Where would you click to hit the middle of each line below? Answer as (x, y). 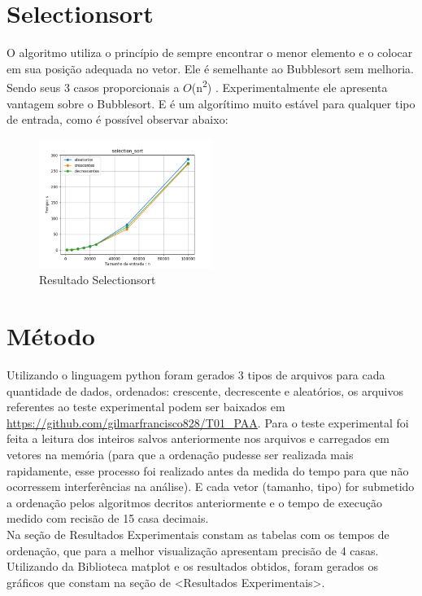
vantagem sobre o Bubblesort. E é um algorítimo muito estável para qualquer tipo (211, 103)
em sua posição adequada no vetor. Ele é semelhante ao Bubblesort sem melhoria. (210, 68)
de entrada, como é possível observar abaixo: (117, 119)
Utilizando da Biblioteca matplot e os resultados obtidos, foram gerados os (192, 566)
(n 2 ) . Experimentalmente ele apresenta (289, 86)
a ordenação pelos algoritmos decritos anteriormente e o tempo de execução (194, 502)
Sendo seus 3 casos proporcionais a (93, 87)
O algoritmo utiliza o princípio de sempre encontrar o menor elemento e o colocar (210, 53)
